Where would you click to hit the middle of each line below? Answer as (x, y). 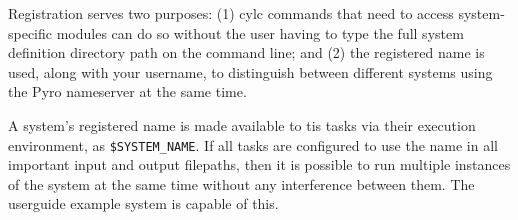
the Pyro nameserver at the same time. (127, 91)
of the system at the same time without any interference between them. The (241, 183)
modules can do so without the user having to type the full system (260, 32)
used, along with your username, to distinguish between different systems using (250, 71)
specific (30, 32)
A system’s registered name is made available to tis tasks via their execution (242, 124)
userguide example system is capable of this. (143, 203)
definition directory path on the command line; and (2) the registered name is (246, 52)
